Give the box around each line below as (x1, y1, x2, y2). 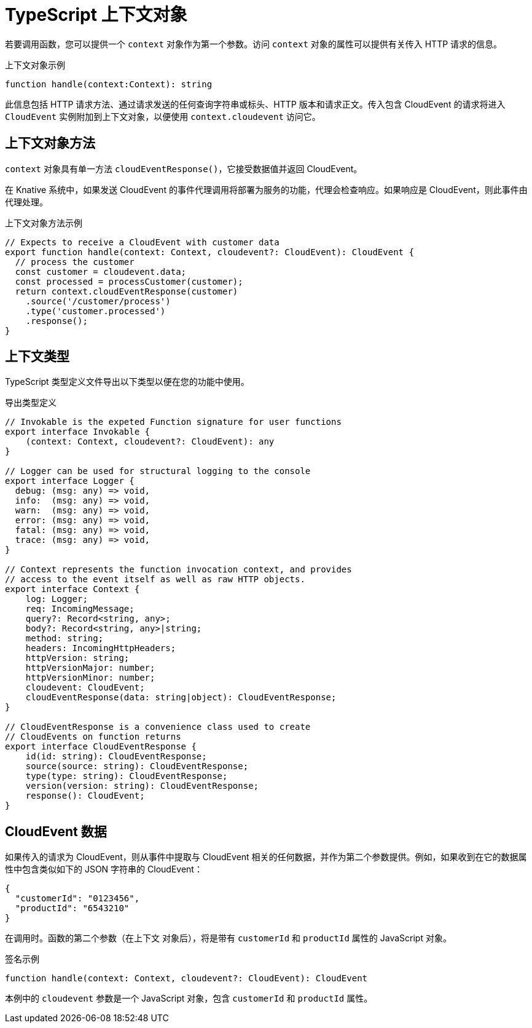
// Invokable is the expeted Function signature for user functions (5, 417, 342, 427)
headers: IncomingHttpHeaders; (25, 643, 176, 654)
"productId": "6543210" (15, 903, 130, 914)
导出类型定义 (5, 397, 57, 408)
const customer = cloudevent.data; (15, 266, 187, 277)
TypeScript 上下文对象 (5, 4, 187, 25)
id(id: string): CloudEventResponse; (25, 751, 207, 762)
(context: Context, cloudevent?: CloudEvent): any (25, 437, 275, 447)
